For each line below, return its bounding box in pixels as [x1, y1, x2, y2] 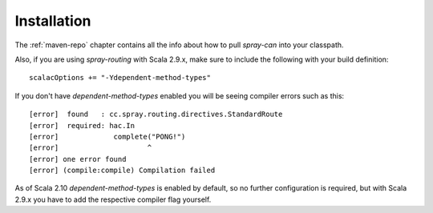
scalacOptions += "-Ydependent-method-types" [29, 73, 212, 82]
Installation [14, 12, 91, 30]
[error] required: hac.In [29, 121, 136, 130]
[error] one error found [29, 155, 127, 163]
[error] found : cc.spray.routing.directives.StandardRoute [29, 110, 283, 119]
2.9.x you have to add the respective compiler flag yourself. [14, 195, 212, 204]
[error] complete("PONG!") [29, 132, 186, 141]
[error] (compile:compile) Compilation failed [29, 166, 216, 175]
